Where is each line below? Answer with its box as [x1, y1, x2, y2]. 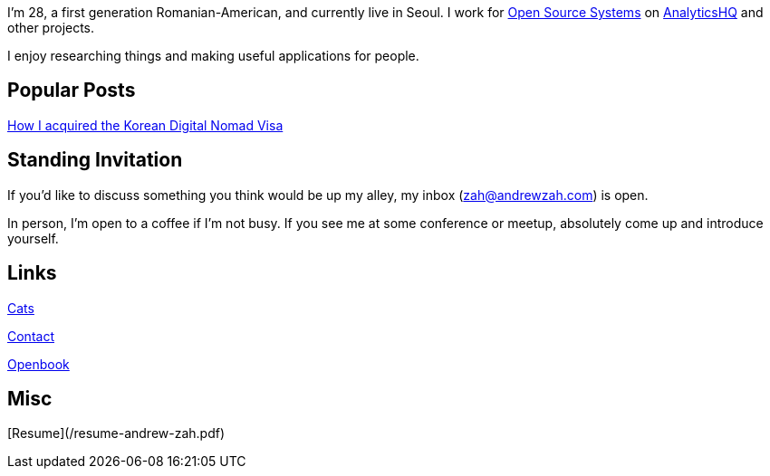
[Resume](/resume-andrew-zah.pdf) [7, 425, 226, 442]
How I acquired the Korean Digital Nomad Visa [7, 117, 284, 133]
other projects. [7, 20, 95, 35]
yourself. [7, 230, 59, 246]
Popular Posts [7, 79, 136, 102]
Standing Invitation [7, 148, 183, 172]
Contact [7, 328, 54, 344]
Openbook [7, 356, 70, 372]
